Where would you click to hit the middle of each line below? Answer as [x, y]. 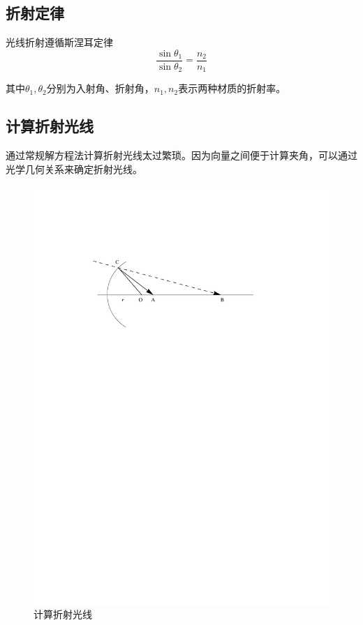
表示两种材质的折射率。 [232, 88]
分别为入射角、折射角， [100, 88]
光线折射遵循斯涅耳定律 [59, 42]
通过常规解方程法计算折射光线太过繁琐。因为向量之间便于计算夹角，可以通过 [181, 155]
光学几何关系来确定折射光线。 [74, 168]
